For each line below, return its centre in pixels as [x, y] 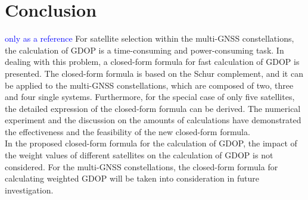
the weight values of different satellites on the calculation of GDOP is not [139, 155]
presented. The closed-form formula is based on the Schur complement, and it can [154, 73]
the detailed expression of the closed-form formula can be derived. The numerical [153, 108]
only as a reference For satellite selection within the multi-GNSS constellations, [150, 38]
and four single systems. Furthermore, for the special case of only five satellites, [150, 97]
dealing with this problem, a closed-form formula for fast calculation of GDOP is [152, 62]
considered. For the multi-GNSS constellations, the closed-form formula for [141, 166]
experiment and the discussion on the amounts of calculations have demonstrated [153, 120]
